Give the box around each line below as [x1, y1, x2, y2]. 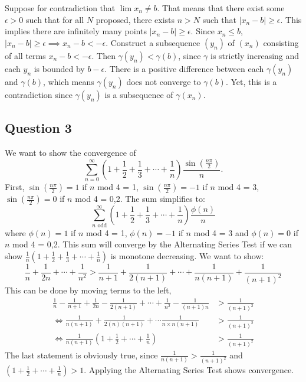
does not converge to [126, 75, 201, 87]
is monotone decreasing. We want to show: [110, 249, 264, 262]
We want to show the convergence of [5, 146, 136, 158]
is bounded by [34, 62, 85, 74]
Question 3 [5, 119, 72, 137]
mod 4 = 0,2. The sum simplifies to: [75, 192, 205, 205]
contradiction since [5, 88, 73, 100]
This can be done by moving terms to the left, [5, 284, 172, 296]
